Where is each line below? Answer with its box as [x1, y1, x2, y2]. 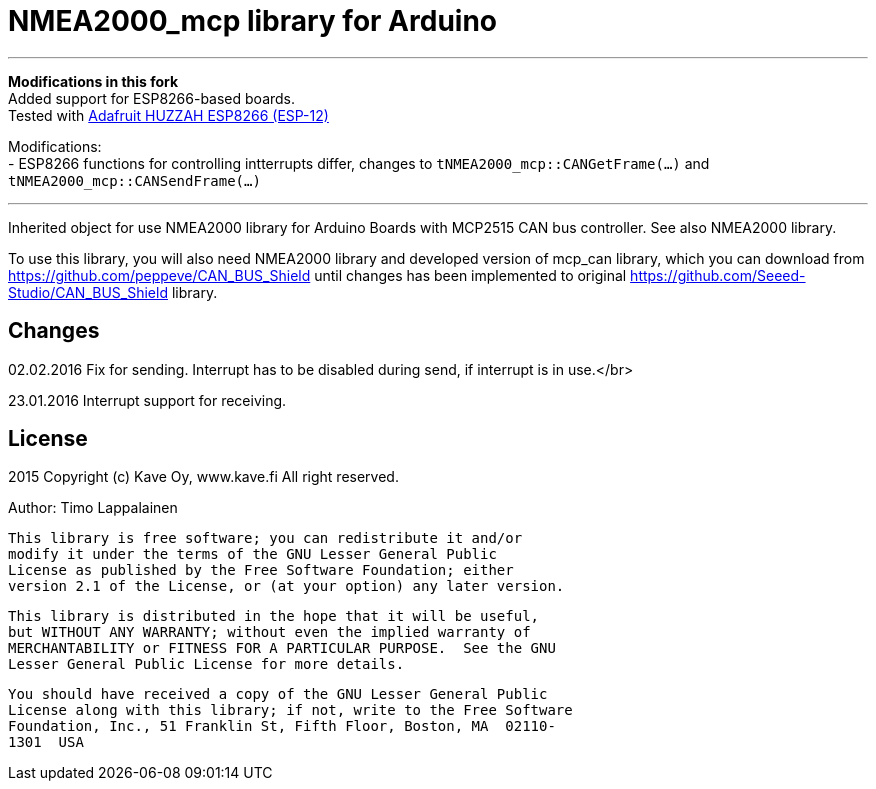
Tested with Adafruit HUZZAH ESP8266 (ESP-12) [8, 106, 329, 124]
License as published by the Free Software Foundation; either [8, 562, 514, 579]
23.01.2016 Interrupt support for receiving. [8, 391, 287, 409]
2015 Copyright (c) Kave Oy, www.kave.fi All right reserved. [8, 468, 399, 486]
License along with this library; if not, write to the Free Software [8, 702, 573, 719]
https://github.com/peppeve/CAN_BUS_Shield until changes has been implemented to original [8, 266, 627, 284]
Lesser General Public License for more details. [8, 656, 405, 673]
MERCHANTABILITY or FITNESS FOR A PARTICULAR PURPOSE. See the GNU [8, 640, 556, 657]
